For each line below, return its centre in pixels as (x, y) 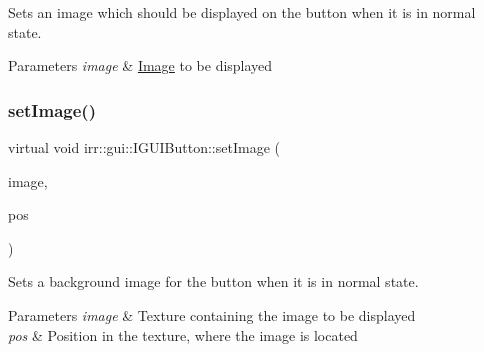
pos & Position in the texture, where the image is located (183, 334)
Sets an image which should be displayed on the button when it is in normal (242, 12)
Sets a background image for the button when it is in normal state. (213, 281)
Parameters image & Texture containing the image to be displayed (212, 314)
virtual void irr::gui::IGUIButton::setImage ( (144, 147)
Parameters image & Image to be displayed (140, 65)
